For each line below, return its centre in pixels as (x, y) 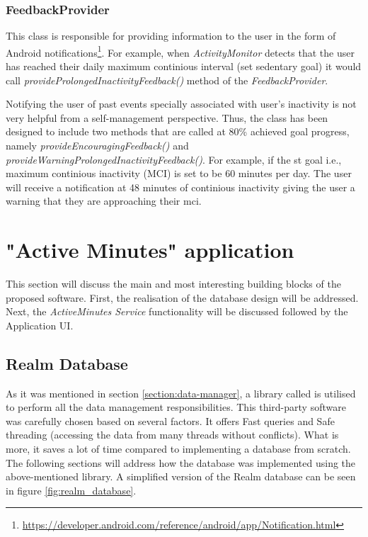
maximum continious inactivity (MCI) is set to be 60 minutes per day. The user (179, 173)
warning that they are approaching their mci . (104, 201)
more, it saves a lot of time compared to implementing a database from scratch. (178, 449)
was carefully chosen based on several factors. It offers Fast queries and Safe (170, 420)
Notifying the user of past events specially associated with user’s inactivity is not (181, 104)
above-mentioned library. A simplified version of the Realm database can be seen (181, 476)
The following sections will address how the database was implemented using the (181, 462)
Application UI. (40, 325)
